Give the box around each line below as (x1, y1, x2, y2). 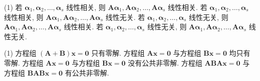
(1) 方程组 (4, 48, 37, 58)
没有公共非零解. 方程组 (128, 57, 202, 68)
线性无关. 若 (105, 11, 145, 22)
